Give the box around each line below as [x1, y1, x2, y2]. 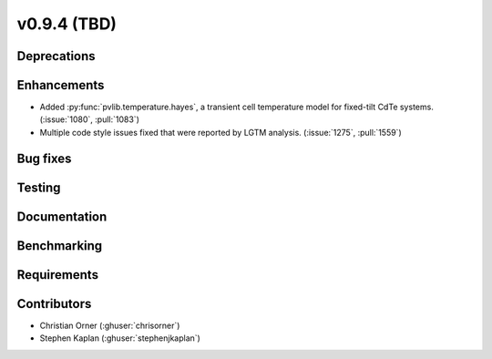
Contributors [16, 296, 92, 312]
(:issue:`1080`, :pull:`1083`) [39, 114, 140, 125]
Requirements [16, 267, 99, 282]
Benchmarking [16, 238, 103, 253]
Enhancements [16, 77, 105, 93]
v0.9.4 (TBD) [16, 14, 118, 34]
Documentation [16, 209, 108, 224]
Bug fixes [16, 150, 72, 166]
